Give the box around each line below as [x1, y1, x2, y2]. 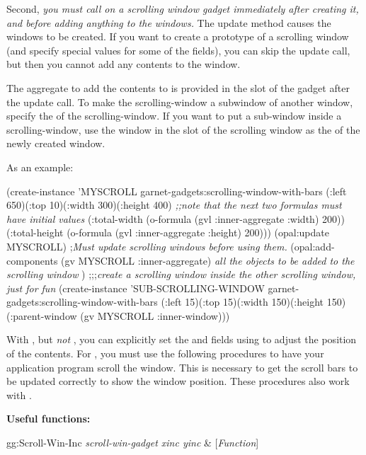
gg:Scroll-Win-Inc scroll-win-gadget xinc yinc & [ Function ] [6, 435, 259, 450]
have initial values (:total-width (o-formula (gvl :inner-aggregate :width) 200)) [6, 211, 345, 226]
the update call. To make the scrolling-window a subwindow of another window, [6, 94, 353, 109]
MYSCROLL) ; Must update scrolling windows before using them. [6, 238, 287, 253]
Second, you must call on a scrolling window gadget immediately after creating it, [6, 1, 359, 16]
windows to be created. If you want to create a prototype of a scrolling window [6, 29, 349, 44]
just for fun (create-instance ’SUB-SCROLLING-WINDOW [6, 280, 265, 295]
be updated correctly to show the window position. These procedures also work [6, 374, 350, 388]
